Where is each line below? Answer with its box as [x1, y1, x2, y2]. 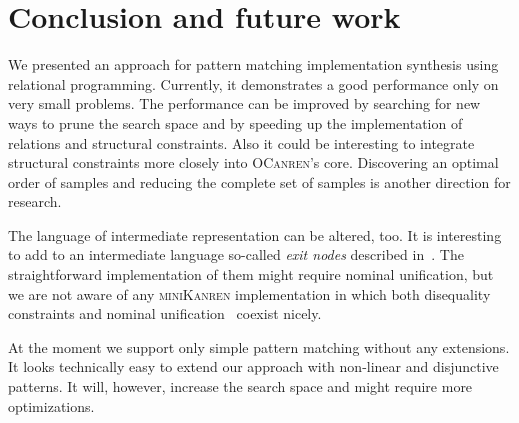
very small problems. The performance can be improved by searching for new [8, 93, 481, 114]
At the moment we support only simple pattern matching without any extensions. [8, 336, 510, 357]
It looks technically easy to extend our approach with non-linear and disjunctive [8, 356, 499, 377]
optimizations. [8, 395, 95, 416]
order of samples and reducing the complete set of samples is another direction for [8, 171, 511, 192]
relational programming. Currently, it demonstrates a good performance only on [8, 73, 499, 94]
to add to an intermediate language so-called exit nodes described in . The [8, 244, 464, 265]
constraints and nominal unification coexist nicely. [8, 303, 322, 324]
